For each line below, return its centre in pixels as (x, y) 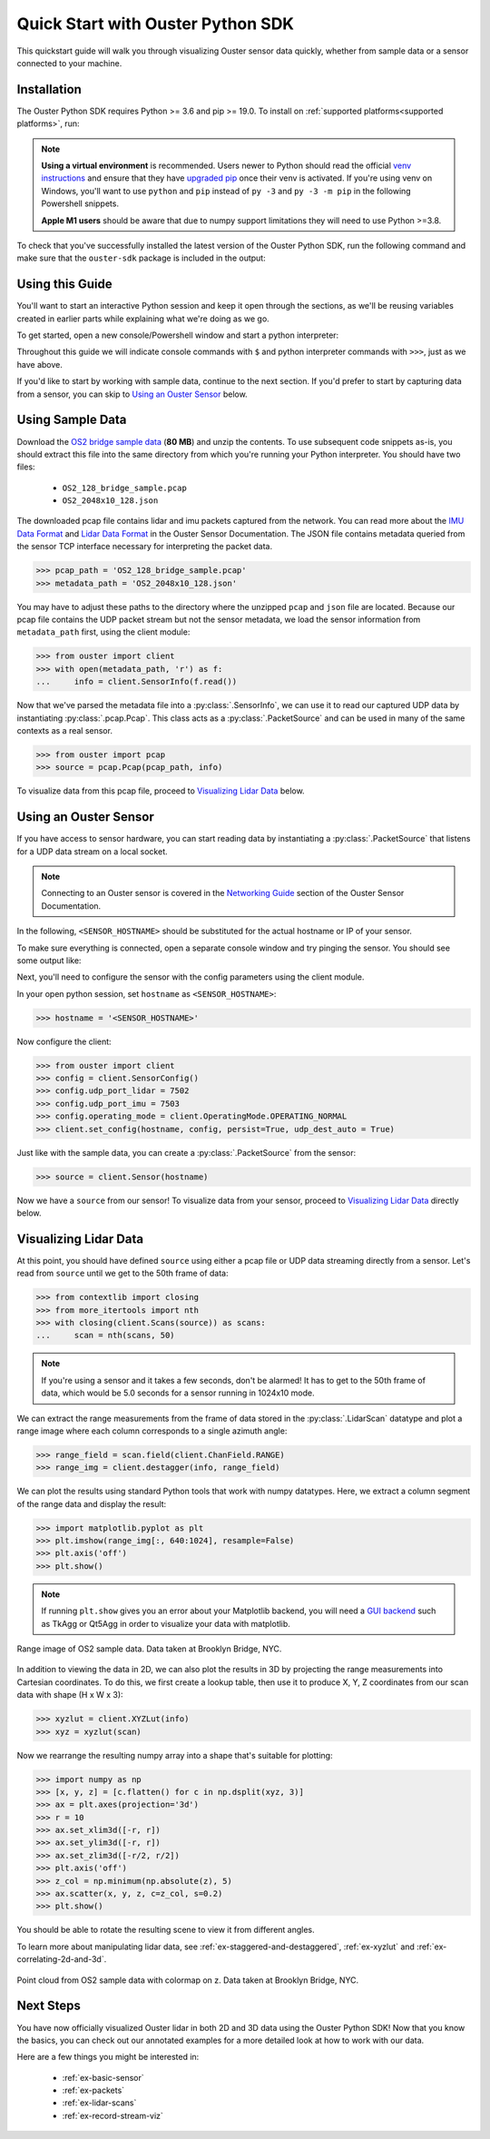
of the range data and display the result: (92, 1503)
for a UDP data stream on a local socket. (92, 851)
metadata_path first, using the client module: (103, 632)
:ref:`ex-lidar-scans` (99, 2103)
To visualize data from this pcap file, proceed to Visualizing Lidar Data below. (161, 791)
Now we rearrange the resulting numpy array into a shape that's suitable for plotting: (175, 1755)
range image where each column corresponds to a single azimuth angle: (152, 1431)
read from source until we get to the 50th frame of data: (122, 1273)
